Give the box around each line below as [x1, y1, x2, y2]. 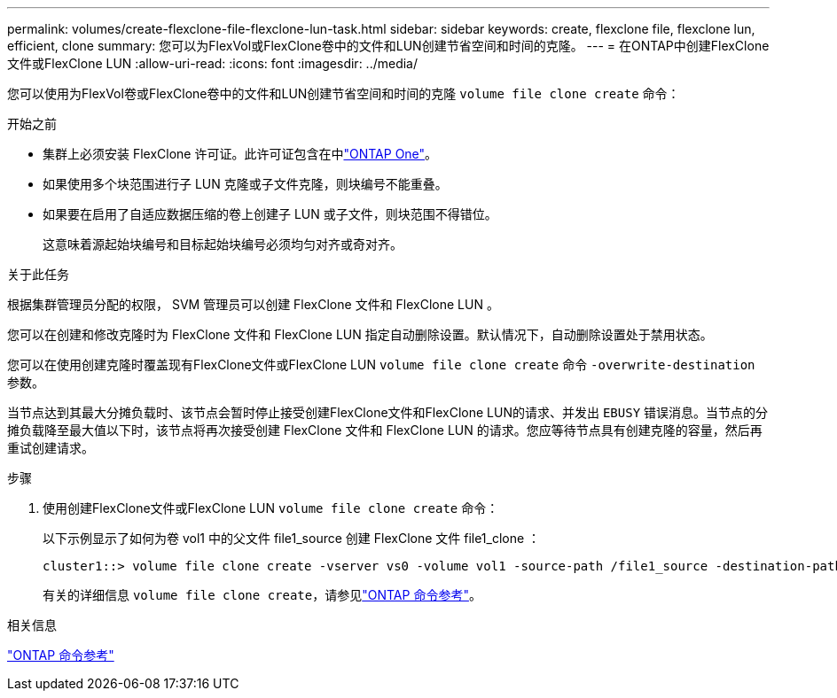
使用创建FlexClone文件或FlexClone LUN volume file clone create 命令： [43, 500, 499, 516]
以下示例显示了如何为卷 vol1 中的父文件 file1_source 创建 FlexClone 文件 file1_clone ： [43, 531, 541, 546]
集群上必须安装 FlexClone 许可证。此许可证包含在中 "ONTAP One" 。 [43, 146, 438, 161]
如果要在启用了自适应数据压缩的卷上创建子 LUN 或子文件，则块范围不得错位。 [43, 206, 497, 221]
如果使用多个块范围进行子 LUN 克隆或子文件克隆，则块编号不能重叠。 [43, 176, 448, 191]
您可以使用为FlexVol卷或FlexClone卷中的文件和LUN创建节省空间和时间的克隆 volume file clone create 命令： [7, 86, 680, 101]
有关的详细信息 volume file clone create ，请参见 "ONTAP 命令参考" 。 [43, 587, 481, 602]
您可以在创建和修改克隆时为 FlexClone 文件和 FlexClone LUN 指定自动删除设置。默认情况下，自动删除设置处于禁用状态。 [7, 327, 713, 342]
